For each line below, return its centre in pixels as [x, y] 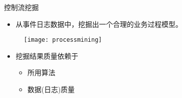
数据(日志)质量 [51, 89]
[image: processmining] [63, 40]
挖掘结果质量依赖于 [47, 55]
